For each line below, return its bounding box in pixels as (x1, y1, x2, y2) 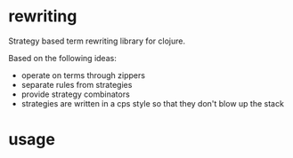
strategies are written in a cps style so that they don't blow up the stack (20, 98, 284, 108)
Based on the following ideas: (8, 52, 117, 63)
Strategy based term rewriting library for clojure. (8, 36, 186, 46)
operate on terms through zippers (20, 69, 146, 81)
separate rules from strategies (20, 79, 133, 90)
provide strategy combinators (20, 89, 130, 99)
